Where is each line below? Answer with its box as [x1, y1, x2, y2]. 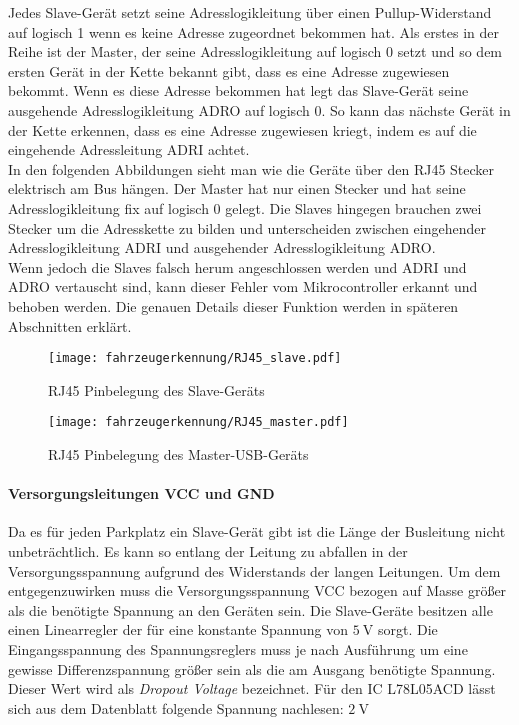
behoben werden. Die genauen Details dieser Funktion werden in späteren [8, 295, 459, 316]
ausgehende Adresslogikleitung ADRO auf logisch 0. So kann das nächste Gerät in [8, 99, 511, 120]
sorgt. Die [377, 619, 438, 640]
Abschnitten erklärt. [8, 315, 132, 336]
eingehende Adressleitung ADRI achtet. [8, 139, 250, 160]
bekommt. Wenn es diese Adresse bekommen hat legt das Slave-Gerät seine [8, 80, 469, 101]
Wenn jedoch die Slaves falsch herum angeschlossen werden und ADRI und [8, 256, 467, 277]
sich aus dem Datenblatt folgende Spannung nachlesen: [8, 697, 344, 718]
